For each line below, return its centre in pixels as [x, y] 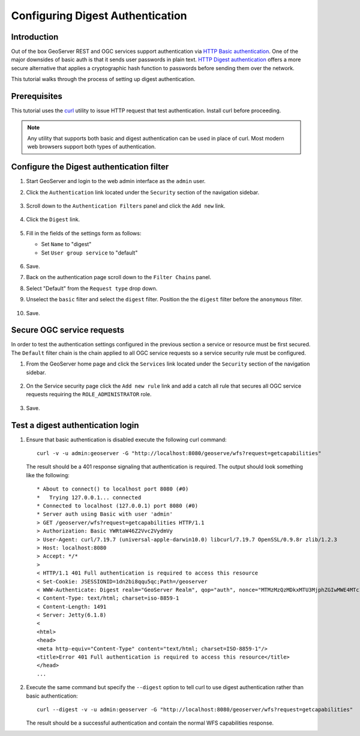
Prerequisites [37, 96]
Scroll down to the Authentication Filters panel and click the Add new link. [126, 206]
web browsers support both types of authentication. [91, 146]
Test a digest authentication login [75, 425]
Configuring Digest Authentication [99, 16]
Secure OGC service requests [68, 330]
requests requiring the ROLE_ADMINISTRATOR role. [89, 394]
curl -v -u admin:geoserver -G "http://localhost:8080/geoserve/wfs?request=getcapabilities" [179, 454]
